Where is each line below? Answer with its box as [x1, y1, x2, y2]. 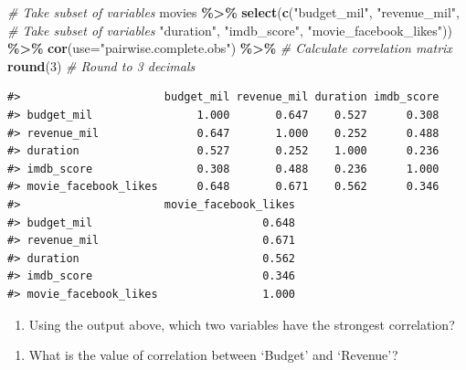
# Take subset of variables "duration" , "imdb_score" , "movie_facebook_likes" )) [7, 20, 452, 39]
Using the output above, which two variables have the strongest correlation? [28, 314, 455, 333]
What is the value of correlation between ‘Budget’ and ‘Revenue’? [28, 345, 398, 365]
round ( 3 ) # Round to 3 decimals [7, 56, 196, 75]
